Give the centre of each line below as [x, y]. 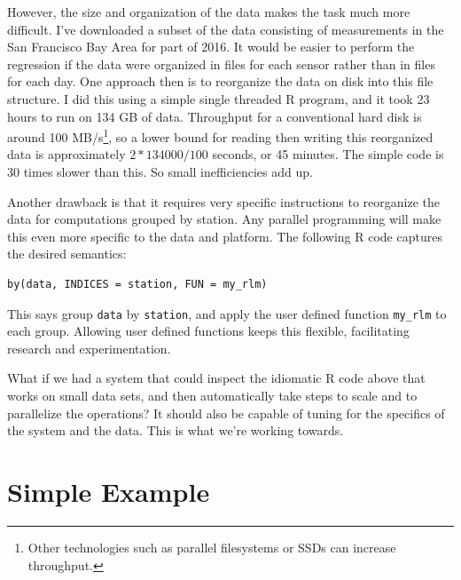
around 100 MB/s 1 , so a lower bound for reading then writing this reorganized [220, 135]
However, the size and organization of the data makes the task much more [209, 12]
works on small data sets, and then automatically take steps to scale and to [212, 395]
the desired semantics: [67, 254]
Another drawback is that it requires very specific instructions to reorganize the [223, 201]
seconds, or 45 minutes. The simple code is [328, 154]
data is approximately [66, 154]
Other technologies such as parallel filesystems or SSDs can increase [212, 547]
